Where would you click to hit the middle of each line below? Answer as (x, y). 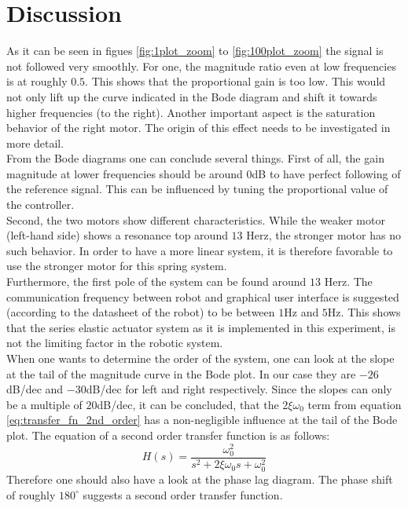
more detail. (35, 143)
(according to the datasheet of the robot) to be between (141, 312)
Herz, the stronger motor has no (323, 235)
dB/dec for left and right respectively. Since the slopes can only (239, 389)
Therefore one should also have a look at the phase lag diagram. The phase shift (200, 479)
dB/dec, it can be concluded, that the (188, 404)
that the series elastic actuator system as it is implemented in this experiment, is (201, 327)
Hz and (301, 312)
